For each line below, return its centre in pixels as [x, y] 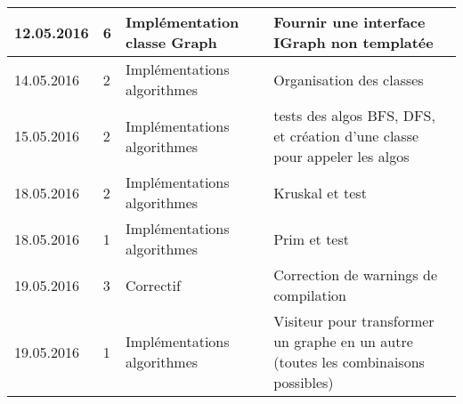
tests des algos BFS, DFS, [354, 115]
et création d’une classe [346, 136]
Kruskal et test [320, 192]
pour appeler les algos [341, 156]
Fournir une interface [349, 22]
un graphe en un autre [343, 341]
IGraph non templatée [353, 42]
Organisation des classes [349, 79]
